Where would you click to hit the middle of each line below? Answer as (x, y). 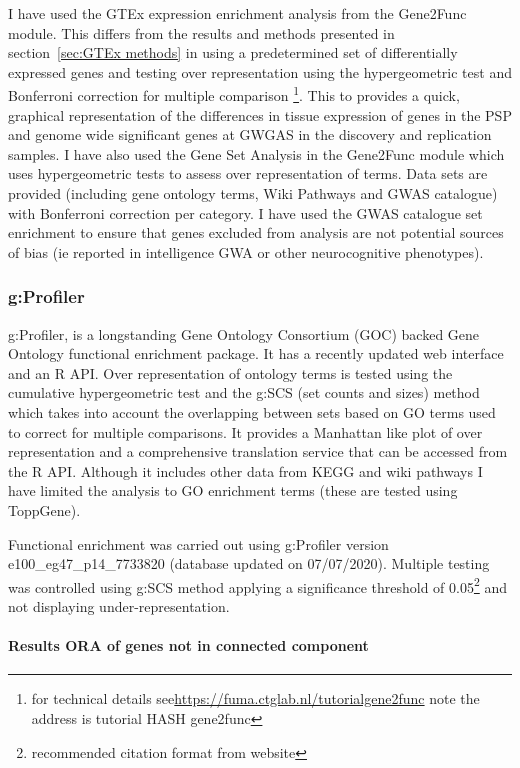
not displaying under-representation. (119, 605)
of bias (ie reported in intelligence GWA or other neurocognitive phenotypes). (246, 251)
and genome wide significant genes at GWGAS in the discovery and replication (250, 134)
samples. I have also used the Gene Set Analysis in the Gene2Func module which (256, 153)
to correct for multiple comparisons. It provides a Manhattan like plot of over (245, 431)
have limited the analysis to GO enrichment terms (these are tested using (233, 490)
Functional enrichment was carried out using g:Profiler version (198, 543)
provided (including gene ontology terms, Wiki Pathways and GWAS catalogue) (253, 193)
